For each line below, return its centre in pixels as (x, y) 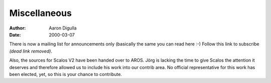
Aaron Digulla (63, 28)
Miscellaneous (41, 13)
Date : (15, 34)
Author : (18, 28)
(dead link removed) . (31, 51)
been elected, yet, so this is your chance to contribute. (66, 74)
